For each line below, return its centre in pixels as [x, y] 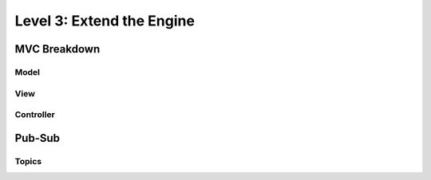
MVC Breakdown [57, 49]
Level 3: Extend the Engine [105, 21]
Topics [28, 161]
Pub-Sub [37, 138]
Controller [35, 115]
